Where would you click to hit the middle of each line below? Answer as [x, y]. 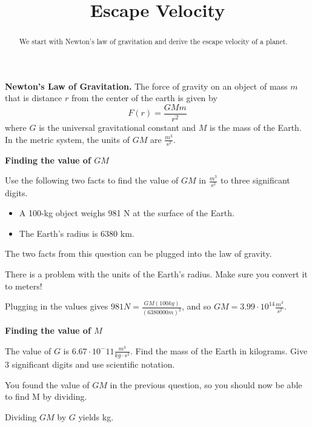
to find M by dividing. [46, 396]
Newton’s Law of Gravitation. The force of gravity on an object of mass [146, 86]
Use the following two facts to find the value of [92, 180]
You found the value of [47, 384]
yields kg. [96, 416]
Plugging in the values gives [57, 306]
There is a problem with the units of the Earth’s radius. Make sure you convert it [156, 273]
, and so [196, 306]
